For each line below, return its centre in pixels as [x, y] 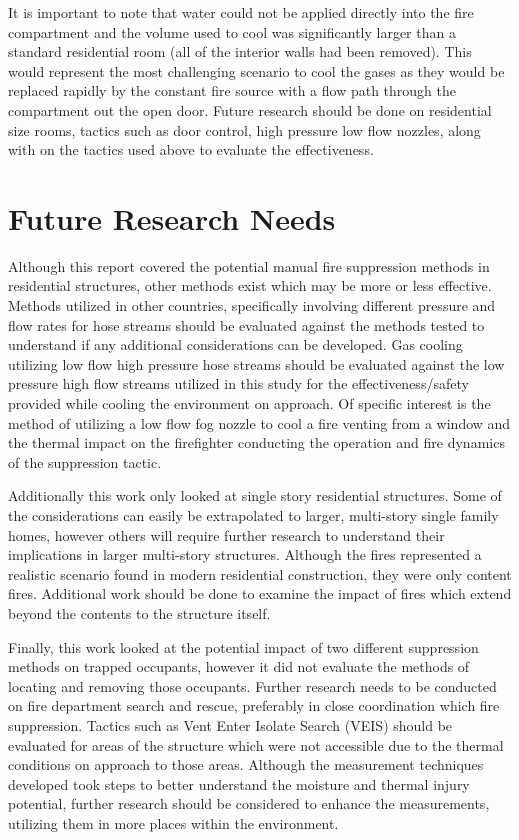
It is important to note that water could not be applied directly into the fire [241, 12]
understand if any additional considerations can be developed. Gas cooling [235, 344]
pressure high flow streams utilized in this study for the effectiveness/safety [238, 383]
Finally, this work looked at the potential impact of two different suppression [243, 646]
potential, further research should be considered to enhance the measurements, [249, 803]
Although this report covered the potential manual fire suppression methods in [249, 265]
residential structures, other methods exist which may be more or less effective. [250, 285]
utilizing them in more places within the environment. [173, 822]
